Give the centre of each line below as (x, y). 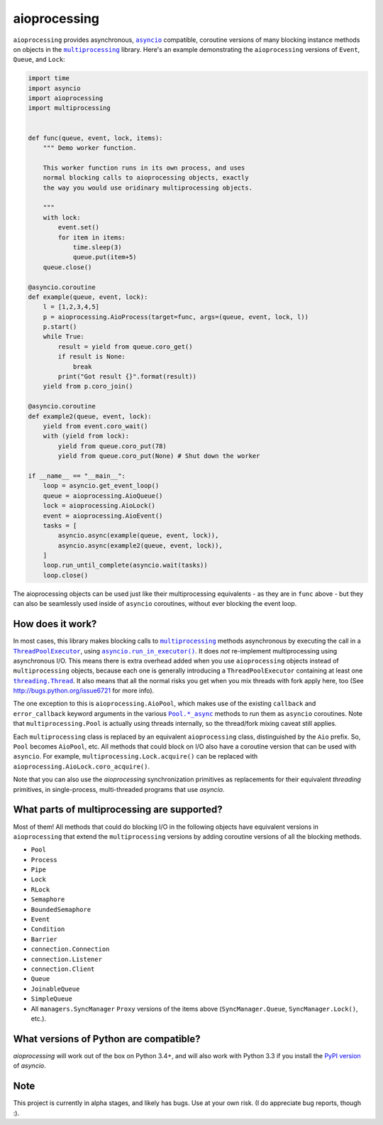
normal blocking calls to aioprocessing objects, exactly (146, 178)
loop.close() (66, 575)
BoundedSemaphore (61, 909)
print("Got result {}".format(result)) (127, 377)
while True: (64, 337)
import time (49, 78)
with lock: (62, 217)
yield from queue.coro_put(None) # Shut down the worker (159, 456)
